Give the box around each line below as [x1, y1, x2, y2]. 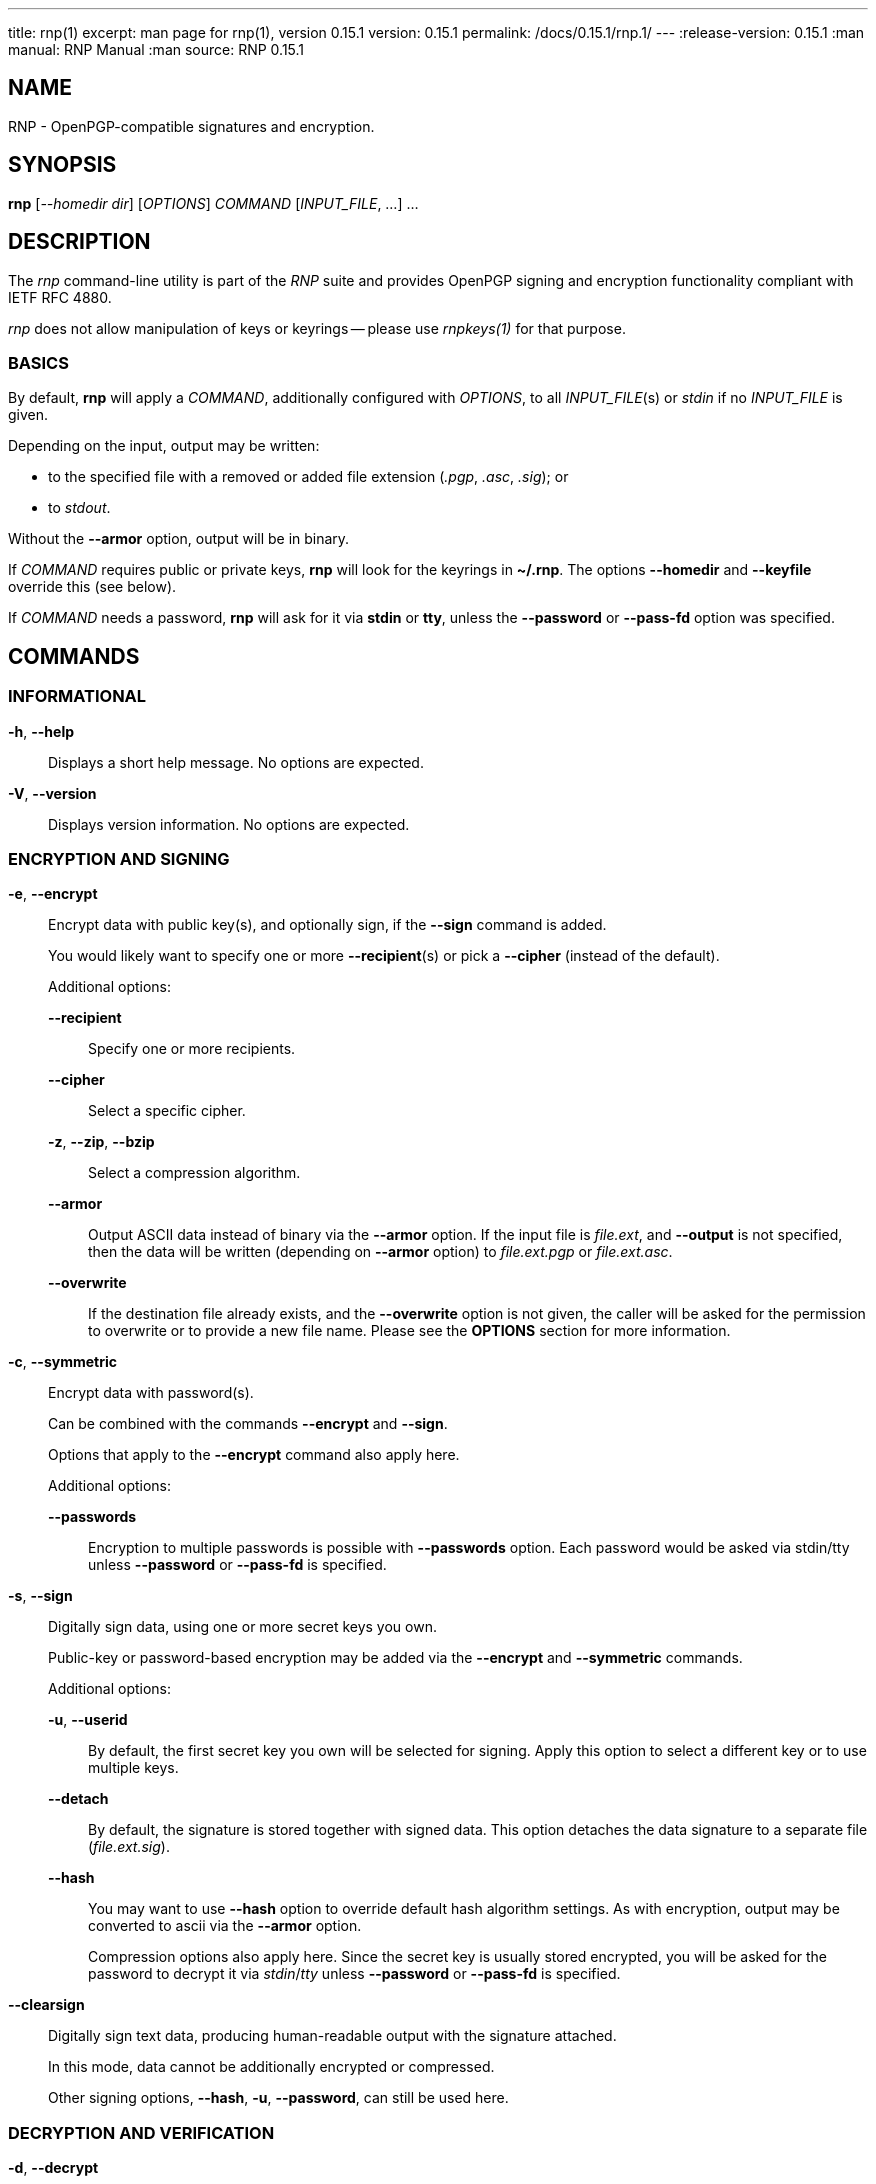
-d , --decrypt [8, 2159, 99, 2176]
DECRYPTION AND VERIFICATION [8, 2122, 275, 2143]
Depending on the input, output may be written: [8, 437, 320, 455]
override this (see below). [8, 578, 177, 596]
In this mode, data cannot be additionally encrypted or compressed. [48, 2058, 495, 2076]
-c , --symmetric [8, 1353, 117, 1371]
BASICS [8, 352, 69, 373]
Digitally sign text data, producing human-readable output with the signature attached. [48, 2027, 617, 2045]
